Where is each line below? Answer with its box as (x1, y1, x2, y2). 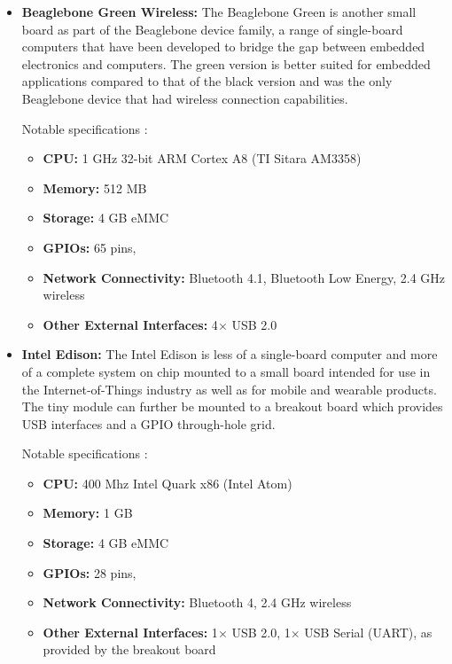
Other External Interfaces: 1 (43, 622, 218, 641)
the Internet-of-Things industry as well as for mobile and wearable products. (21, 379, 437, 398)
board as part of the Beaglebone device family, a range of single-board (21, 20, 403, 38)
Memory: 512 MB (43, 178, 147, 197)
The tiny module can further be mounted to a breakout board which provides (21, 397, 443, 416)
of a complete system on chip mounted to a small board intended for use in (21, 362, 431, 380)
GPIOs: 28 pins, (43, 563, 136, 582)
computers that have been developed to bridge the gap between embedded (21, 37, 425, 56)
